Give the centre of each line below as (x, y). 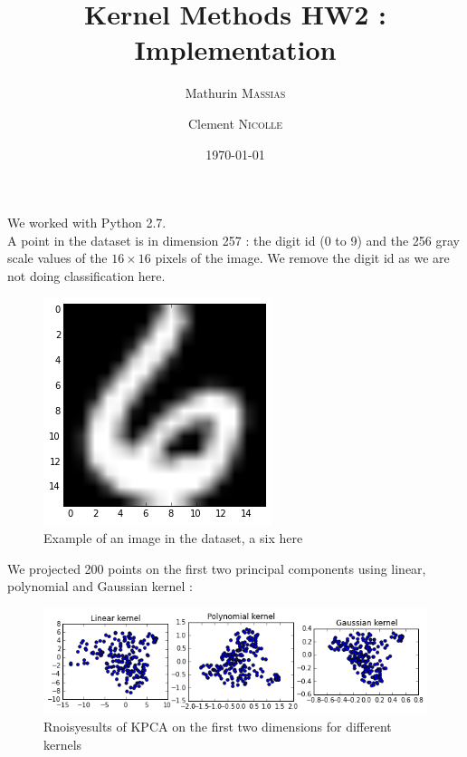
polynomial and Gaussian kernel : (100, 586)
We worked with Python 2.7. (87, 223)
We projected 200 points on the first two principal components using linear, (217, 568)
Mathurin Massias (235, 93)
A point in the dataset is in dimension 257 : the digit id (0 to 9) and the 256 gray (233, 240)
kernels (63, 744)
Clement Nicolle (235, 123)
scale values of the (57, 258)
